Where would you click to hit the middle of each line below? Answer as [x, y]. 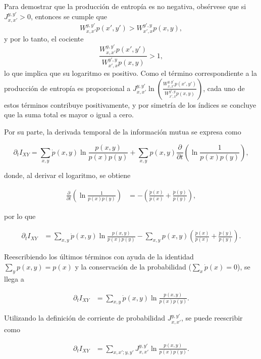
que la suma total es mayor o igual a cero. [69, 115]
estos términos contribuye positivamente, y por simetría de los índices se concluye [130, 104]
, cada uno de [224, 88]
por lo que [20, 216]
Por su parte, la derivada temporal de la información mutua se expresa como [123, 131]
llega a [14, 278]
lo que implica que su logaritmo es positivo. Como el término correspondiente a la [130, 73]
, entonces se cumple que [69, 16]
